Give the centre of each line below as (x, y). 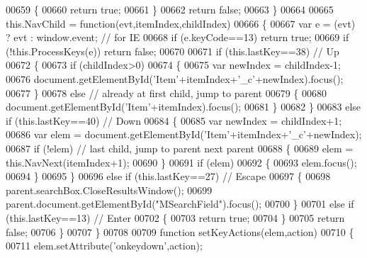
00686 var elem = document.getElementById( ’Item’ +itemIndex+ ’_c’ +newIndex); (184, 134)
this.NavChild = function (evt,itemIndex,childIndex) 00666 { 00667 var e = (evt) (181, 23)
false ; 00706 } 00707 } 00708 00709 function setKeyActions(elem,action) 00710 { (180, 231)
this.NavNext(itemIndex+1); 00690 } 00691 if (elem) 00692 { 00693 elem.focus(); (181, 162)
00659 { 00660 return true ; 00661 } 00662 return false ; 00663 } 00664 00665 (170, 9)
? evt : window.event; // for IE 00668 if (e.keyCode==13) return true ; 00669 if (177, 37)
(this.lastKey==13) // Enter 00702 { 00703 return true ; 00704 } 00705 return (175, 217)
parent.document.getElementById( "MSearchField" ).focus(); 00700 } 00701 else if (180, 204)
